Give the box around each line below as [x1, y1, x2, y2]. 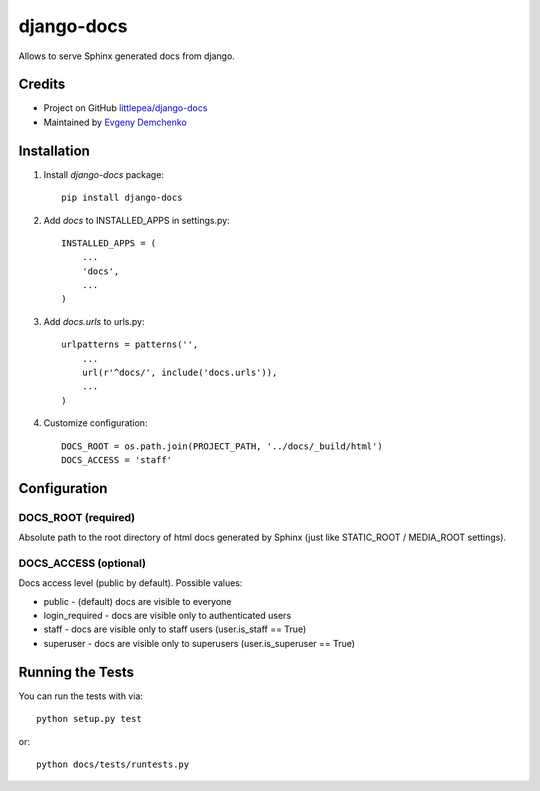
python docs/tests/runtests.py [36, 758, 190, 770]
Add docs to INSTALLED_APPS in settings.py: [43, 214, 230, 226]
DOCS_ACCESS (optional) [18, 556, 147, 570]
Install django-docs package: [43, 168, 165, 180]
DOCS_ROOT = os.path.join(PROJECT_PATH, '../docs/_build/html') [61, 440, 384, 452]
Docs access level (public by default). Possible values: [18, 577, 243, 589]
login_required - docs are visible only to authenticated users [43, 610, 292, 622]
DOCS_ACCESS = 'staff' [61, 455, 173, 465]
